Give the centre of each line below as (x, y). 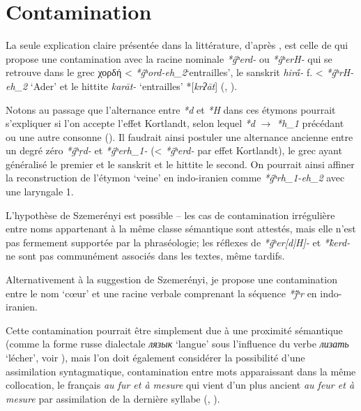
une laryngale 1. (40, 192)
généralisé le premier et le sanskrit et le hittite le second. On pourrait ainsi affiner (180, 164)
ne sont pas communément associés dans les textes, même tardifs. (145, 256)
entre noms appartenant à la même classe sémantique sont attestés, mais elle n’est (181, 229)
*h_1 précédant (310, 123)
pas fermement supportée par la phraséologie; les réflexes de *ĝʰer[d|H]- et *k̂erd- (178, 242)
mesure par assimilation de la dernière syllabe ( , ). (113, 398)
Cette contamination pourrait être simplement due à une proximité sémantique (174, 330)
